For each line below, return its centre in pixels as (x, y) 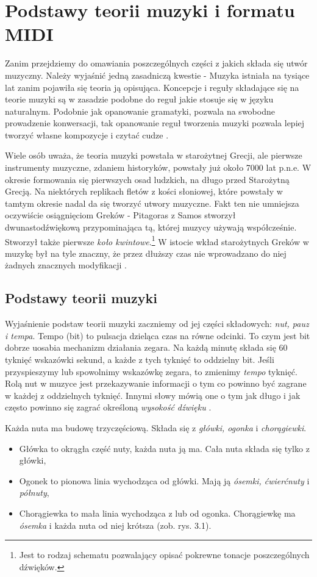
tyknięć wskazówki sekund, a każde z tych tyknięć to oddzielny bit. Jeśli (140, 360)
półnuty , (34, 493)
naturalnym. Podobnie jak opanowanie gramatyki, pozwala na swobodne (140, 111)
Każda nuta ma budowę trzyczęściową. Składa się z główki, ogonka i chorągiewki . (156, 428)
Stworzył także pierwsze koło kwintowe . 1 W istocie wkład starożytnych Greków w (157, 240)
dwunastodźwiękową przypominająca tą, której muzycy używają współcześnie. (151, 227)
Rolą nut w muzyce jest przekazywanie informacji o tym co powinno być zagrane (156, 383)
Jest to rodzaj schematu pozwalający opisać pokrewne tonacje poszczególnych (164, 555)
